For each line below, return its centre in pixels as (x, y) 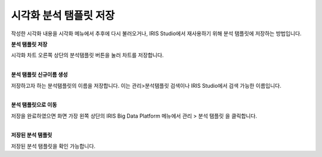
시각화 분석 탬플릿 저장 (63, 16)
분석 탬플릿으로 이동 (34, 105)
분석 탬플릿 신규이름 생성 (39, 75)
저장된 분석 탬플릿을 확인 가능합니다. (53, 146)
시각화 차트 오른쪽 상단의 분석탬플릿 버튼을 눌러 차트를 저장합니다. (87, 55)
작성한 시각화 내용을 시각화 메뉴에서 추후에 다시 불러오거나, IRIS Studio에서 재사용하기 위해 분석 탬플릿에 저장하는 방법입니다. (156, 33)
